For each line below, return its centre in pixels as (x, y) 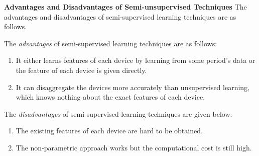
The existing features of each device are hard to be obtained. (109, 131)
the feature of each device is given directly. (81, 70)
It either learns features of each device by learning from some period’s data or (136, 60)
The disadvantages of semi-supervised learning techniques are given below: (118, 113)
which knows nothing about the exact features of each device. (110, 97)
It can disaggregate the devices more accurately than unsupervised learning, (133, 87)
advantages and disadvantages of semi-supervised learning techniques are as (120, 16)
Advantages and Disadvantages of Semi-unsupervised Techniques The (125, 7)
